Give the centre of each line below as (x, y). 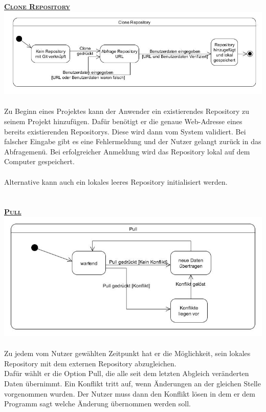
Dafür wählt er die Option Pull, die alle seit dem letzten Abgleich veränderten (127, 373)
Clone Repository (37, 6)
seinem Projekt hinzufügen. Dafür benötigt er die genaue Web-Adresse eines (123, 121)
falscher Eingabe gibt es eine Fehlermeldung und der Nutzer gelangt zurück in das (133, 141)
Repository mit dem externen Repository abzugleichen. (90, 363)
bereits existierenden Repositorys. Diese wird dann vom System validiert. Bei (125, 131)
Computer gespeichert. (39, 161)
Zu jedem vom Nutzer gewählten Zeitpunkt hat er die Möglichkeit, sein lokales (127, 353)
